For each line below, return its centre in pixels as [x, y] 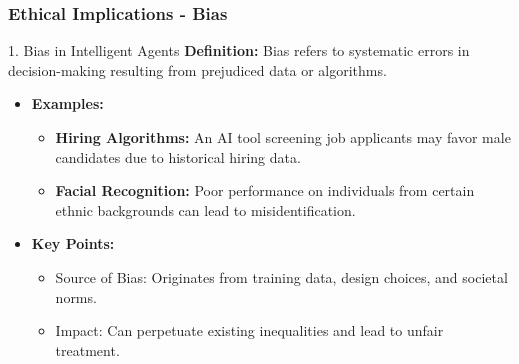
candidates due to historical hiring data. [178, 156]
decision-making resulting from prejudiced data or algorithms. [197, 69]
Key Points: [73, 243]
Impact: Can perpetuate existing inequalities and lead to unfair [249, 330]
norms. [76, 296]
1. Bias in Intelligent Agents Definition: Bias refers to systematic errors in [239, 50]
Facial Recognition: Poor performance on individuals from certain [265, 190]
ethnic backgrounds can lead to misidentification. [205, 209]
